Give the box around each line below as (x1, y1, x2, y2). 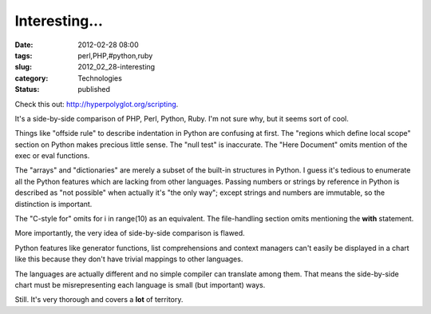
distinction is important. (14, 199, 93, 209)
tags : (14, 50, 33, 60)
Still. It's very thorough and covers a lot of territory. (14, 295, 184, 304)
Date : (14, 40, 34, 50)
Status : (14, 85, 40, 94)
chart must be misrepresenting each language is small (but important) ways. (14, 280, 266, 289)
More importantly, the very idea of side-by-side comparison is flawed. (14, 229, 245, 238)
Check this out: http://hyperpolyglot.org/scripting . (14, 99, 179, 109)
